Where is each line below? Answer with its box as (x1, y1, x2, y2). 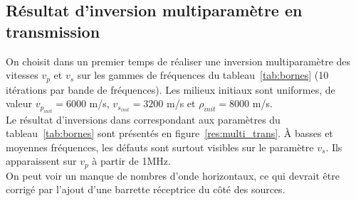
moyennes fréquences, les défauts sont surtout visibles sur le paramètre (6, 139, 314, 154)
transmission (6, 20, 100, 42)
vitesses (6, 67, 38, 82)
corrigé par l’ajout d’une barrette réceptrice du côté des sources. (6, 182, 286, 197)
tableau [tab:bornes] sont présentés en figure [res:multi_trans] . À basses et (6, 126, 333, 141)
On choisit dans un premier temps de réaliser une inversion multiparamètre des (6, 53, 351, 68)
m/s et (166, 96, 196, 111)
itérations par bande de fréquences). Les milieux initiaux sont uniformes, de (6, 82, 335, 97)
